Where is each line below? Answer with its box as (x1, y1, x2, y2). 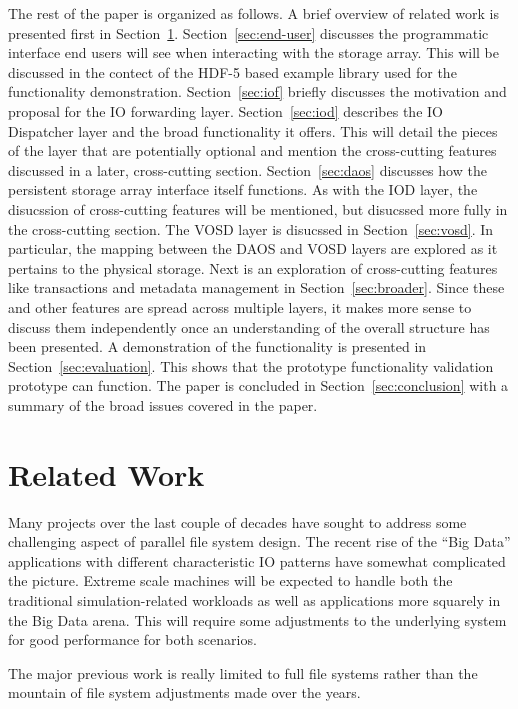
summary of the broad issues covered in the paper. (8, 394, 318, 415)
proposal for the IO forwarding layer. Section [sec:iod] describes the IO (8, 100, 443, 121)
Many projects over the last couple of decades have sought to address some (8, 511, 467, 532)
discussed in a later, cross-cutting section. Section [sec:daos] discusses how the (8, 159, 487, 180)
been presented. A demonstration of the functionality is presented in (8, 336, 427, 357)
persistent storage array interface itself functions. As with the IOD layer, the (8, 179, 478, 200)
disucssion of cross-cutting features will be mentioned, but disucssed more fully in (8, 198, 508, 219)
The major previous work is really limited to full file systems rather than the (8, 662, 478, 683)
